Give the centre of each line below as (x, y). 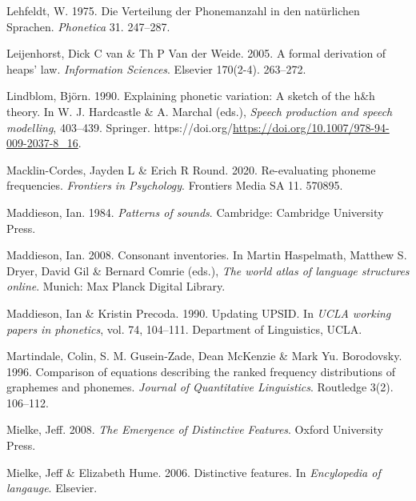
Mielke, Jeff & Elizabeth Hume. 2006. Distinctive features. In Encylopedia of (194, 472)
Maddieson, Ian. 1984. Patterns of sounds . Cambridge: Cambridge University (195, 212)
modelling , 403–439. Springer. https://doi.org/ (120, 127)
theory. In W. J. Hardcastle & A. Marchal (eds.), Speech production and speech (200, 111)
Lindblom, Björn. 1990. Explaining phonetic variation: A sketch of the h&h (191, 96)
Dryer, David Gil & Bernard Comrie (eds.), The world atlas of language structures (208, 270)
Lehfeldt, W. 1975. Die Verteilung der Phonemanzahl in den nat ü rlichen (183, 10)
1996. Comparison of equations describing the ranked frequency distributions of (201, 371)
